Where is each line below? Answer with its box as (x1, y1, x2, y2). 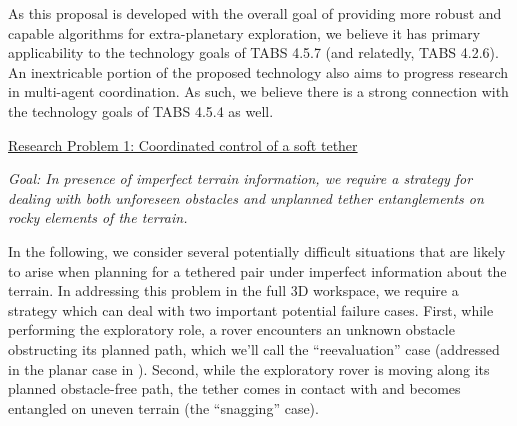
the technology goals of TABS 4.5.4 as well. (8, 100, 274, 121)
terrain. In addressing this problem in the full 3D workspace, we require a (8, 280, 459, 301)
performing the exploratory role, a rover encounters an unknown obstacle (8, 319, 455, 340)
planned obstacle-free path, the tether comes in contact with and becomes (8, 378, 461, 399)
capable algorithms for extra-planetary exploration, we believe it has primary (8, 22, 481, 43)
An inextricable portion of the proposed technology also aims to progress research (8, 61, 509, 82)
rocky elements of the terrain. (8, 207, 188, 228)
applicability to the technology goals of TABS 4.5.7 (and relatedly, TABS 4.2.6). (8, 42, 499, 63)
